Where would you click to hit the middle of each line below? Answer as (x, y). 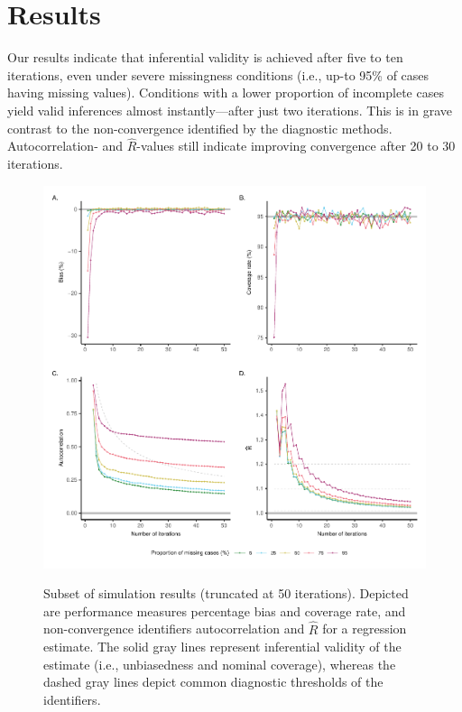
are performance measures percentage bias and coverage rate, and (225, 610)
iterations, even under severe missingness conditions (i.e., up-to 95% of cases (218, 74)
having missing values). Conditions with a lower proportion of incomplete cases (226, 92)
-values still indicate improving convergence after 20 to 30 (296, 146)
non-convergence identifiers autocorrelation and (174, 629)
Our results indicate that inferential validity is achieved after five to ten (205, 57)
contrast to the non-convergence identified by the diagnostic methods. (200, 128)
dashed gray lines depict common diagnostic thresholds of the (213, 682)
